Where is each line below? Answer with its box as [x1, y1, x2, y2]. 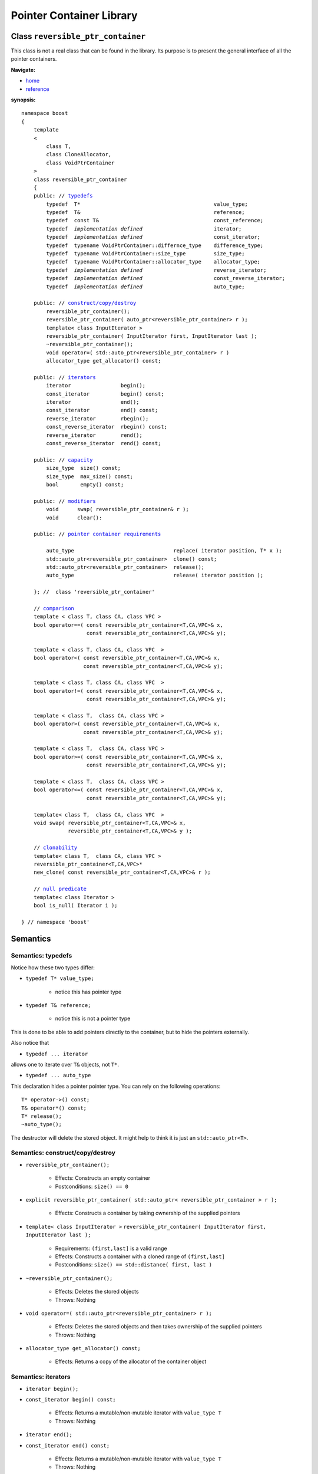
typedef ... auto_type [25, 1072, 91, 1079]
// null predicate [33, 886, 87, 893]
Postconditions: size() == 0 [55, 1183, 129, 1190]
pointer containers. [11, 55, 57, 62]
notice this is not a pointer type [55, 1015, 131, 1022]
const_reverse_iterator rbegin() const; [46, 423, 168, 430]
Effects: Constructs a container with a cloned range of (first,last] [55, 1253, 225, 1260]
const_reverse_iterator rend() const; [46, 440, 161, 447]
